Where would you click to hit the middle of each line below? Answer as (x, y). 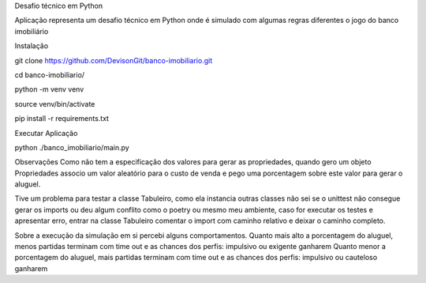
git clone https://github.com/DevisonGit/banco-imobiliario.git (114, 60)
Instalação (32, 46)
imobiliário (32, 31)
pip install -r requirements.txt (62, 119)
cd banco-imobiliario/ (50, 74)
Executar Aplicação (46, 133)
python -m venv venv (49, 89)
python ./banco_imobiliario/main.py (72, 147)
